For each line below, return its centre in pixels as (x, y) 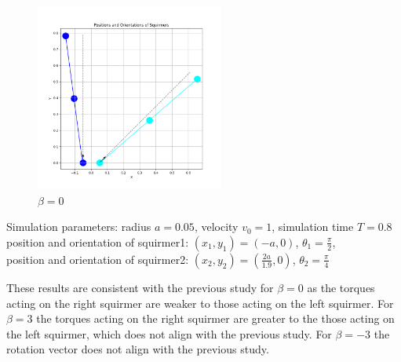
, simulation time (313, 227)
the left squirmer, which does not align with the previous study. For (169, 333)
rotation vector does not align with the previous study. (138, 349)
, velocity (216, 227)
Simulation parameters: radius (79, 227)
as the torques (341, 287)
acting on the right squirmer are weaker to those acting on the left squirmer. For (200, 303)
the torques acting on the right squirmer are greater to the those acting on (215, 318)
